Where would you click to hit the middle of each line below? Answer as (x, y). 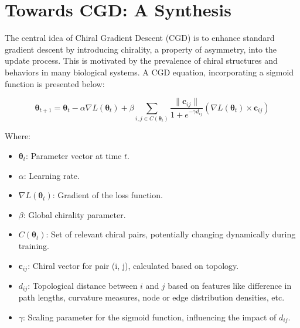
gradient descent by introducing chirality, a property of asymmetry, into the (141, 49)
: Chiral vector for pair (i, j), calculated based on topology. (133, 265)
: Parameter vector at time (74, 155)
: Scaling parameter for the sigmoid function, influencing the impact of (150, 317)
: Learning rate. (52, 175)
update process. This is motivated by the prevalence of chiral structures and (141, 61)
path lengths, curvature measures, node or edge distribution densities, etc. (151, 297)
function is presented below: (55, 83)
